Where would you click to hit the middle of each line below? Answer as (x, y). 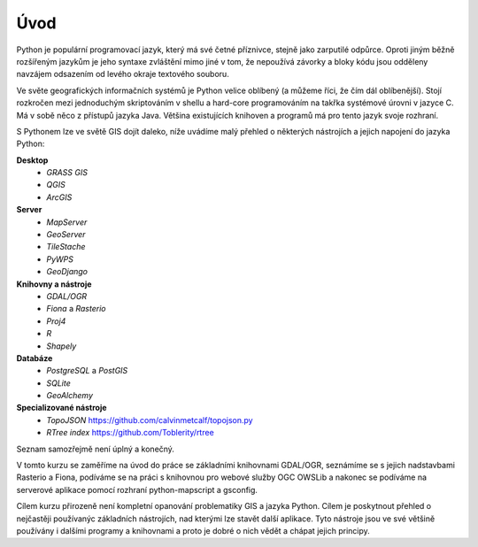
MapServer (67, 222)
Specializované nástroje (62, 408)
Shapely (62, 346)
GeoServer (66, 235)
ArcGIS (59, 197)
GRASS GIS (67, 173)
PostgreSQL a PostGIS (87, 371)
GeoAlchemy (69, 396)
